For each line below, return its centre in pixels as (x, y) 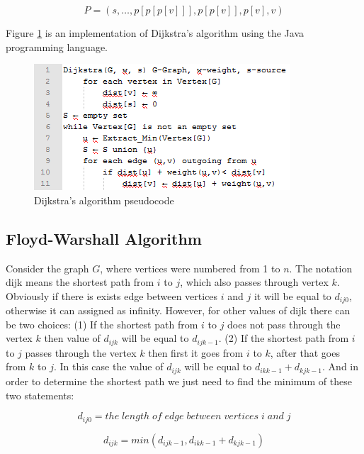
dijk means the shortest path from (80, 282)
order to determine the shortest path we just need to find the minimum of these (179, 381)
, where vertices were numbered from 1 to (190, 268)
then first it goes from (196, 352)
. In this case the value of (108, 366)
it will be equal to (292, 295)
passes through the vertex (81, 352)
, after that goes (305, 352)
